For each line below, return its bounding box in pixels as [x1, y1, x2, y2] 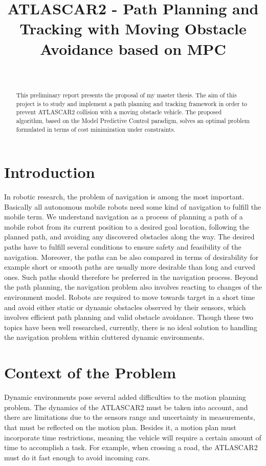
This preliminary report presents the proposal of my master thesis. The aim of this [16, 90, 237, 99]
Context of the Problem [4, 362, 176, 383]
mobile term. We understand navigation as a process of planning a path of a [4, 211, 243, 222]
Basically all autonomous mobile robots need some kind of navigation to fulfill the [4, 201, 261, 212]
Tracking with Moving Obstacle [19, 18, 247, 39]
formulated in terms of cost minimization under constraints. [16, 125, 175, 133]
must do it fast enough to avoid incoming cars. [4, 452, 150, 462]
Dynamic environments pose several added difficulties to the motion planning [4, 392, 246, 402]
